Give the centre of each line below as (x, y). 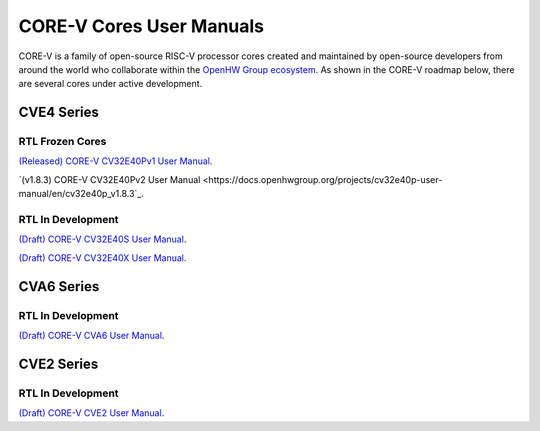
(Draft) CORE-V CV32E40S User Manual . (102, 239)
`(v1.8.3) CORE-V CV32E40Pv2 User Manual (109, 179)
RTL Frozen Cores (62, 142)
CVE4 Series (59, 112)
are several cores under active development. (110, 84)
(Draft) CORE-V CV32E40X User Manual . (102, 257)
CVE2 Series (58, 363)
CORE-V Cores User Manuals (141, 26)
